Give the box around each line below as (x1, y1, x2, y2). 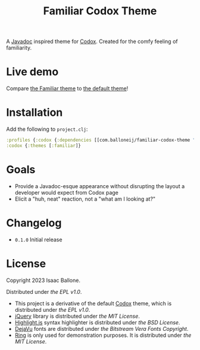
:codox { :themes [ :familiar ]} (6, 142, 82, 149)
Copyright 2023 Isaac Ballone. (6, 277, 80, 284)
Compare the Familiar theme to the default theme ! (6, 85, 129, 92)
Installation (6, 106, 63, 119)
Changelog (6, 216, 62, 229)
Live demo (6, 65, 59, 79)
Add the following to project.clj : (6, 125, 88, 133)
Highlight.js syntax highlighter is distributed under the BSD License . (14, 318, 180, 326)
